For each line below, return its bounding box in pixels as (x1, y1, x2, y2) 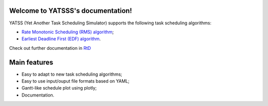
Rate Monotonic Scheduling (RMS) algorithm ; (21, 29, 114, 35)
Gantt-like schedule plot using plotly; (21, 85, 97, 91)
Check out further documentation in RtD (9, 45, 91, 51)
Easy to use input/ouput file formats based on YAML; (21, 78, 130, 84)
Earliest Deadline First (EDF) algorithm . (21, 36, 101, 42)
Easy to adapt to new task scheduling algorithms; (21, 71, 123, 77)
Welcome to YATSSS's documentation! (9, 6, 133, 15)
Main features (9, 58, 54, 67)
